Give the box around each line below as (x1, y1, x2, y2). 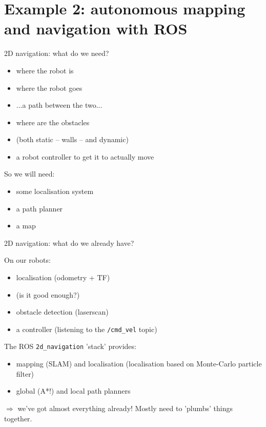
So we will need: (4, 168, 55, 179)
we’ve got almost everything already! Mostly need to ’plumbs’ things (17, 402, 233, 413)
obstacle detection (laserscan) (16, 306, 109, 317)
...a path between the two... (16, 100, 103, 110)
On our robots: (4, 255, 51, 265)
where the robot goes (16, 82, 83, 93)
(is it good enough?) (16, 289, 80, 300)
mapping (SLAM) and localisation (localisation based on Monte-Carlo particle (16, 358, 262, 369)
